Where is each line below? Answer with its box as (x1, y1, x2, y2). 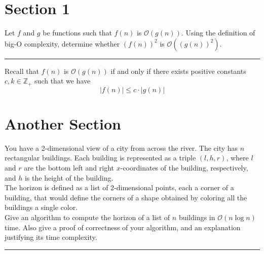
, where (226, 152, 249, 163)
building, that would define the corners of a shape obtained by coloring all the (5, 192, 247, 202)
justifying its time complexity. (5, 232, 97, 242)
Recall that (5, 65, 39, 76)
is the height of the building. (24, 172, 114, 183)
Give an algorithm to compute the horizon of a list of (5, 212, 170, 223)
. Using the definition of (181, 27, 255, 38)
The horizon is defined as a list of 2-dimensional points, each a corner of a (5, 182, 234, 193)
